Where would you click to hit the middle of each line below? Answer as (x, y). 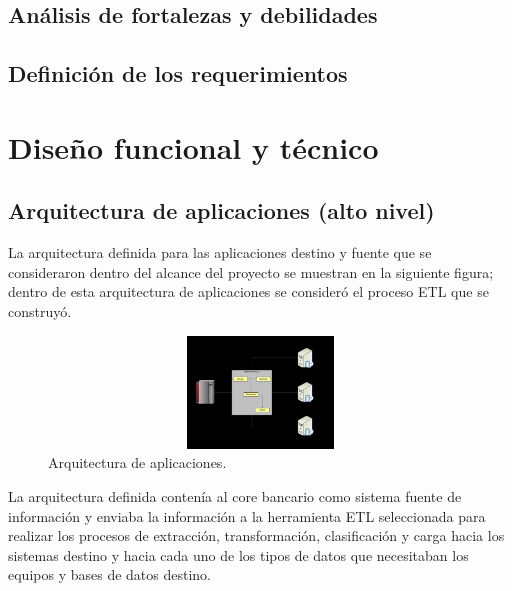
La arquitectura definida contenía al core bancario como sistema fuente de (235, 496)
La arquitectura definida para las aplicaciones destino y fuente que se (220, 252)
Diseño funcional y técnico (193, 146)
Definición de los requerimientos (178, 73)
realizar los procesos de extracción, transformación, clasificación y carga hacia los (256, 535)
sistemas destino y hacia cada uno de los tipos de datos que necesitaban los (238, 554)
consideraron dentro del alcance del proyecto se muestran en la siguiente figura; (251, 271)
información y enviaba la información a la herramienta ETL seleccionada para (247, 515)
